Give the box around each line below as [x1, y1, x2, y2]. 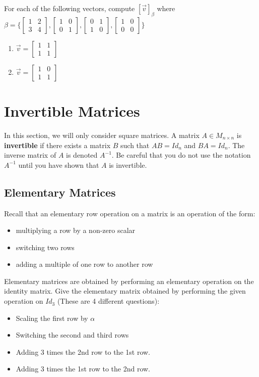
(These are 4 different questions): [57, 296, 160, 306]
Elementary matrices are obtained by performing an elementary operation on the [4, 275, 254, 286]
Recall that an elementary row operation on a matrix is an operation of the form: [4, 208, 255, 218]
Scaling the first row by [16, 312, 88, 323]
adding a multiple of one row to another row [16, 259, 153, 269]
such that [120, 139, 150, 150]
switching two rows [16, 242, 75, 252]
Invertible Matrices [4, 100, 140, 121]
